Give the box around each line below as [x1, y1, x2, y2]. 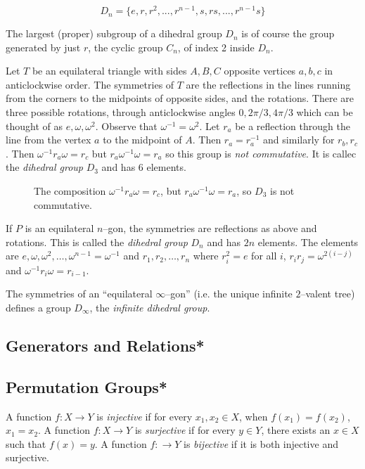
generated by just [6, 39, 81, 54]
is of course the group [241, 26, 335, 41]
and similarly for [263, 132, 335, 147]
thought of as [6, 118, 63, 133]
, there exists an [261, 423, 331, 437]
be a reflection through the [235, 118, 350, 133]
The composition [34, 184, 106, 198]
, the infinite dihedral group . [89, 300, 210, 315]
